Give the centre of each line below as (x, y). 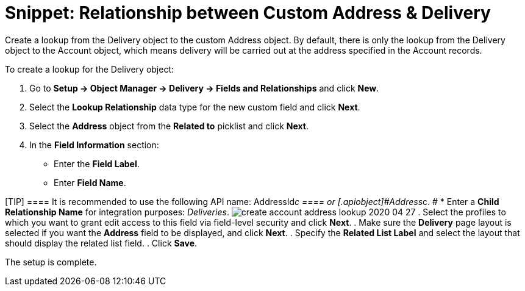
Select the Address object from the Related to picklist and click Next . (169, 126)
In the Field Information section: (94, 145)
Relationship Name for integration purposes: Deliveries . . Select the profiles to (255, 212)
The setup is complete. (51, 262)
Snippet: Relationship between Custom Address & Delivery (248, 13)
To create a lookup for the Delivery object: (90, 69)
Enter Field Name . (90, 182)
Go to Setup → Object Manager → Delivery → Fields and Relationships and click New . (204, 88)
